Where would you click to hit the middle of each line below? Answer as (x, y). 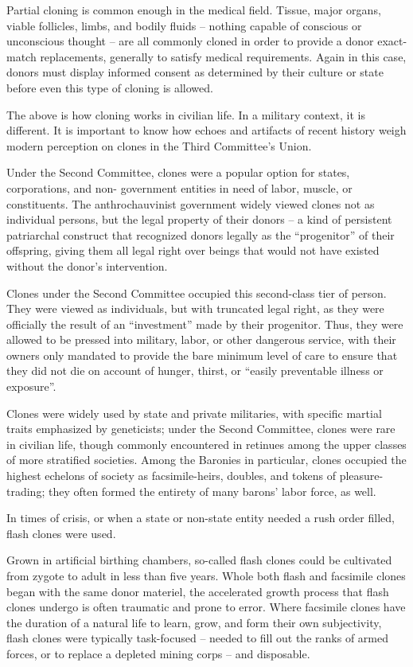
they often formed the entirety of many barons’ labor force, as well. (212, 491)
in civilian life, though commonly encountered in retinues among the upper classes (206, 444)
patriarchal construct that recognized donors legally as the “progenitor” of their (201, 234)
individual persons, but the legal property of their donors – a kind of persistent (199, 219)
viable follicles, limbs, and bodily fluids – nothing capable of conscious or (184, 25)
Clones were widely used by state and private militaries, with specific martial (194, 413)
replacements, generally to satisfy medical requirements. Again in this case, (223, 56)
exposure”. (31, 386)
